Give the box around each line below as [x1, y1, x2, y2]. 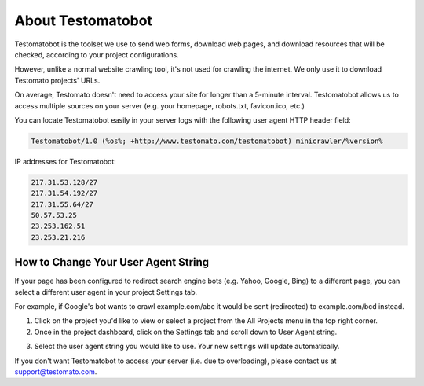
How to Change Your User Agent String [14, 255, 210, 269]
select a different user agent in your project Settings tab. [14, 287, 198, 296]
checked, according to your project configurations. [14, 50, 180, 59]
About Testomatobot [14, 12, 153, 29]
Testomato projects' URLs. [14, 75, 101, 85]
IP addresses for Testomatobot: [14, 156, 117, 166]
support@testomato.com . [14, 367, 97, 377]
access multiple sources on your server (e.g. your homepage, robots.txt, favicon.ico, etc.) [14, 101, 305, 110]
